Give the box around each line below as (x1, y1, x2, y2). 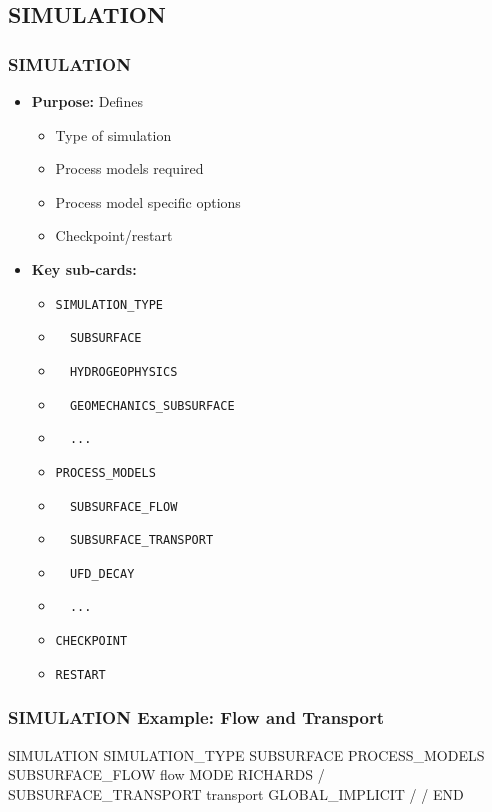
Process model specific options (55, 191, 241, 212)
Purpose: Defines (31, 91, 143, 111)
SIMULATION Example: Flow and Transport (8, 705, 385, 730)
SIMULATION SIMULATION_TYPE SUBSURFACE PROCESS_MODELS (8, 744, 485, 765)
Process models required (55, 158, 204, 179)
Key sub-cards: (31, 258, 137, 279)
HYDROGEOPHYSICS (69, 364, 178, 379)
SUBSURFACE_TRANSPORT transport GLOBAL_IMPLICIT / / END (8, 783, 464, 804)
